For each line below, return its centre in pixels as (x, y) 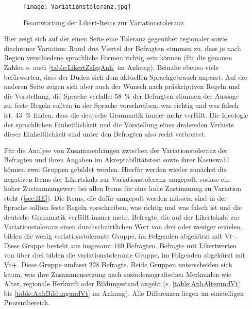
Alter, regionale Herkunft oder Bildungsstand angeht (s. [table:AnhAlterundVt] (122, 283)
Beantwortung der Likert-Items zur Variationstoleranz (104, 22)
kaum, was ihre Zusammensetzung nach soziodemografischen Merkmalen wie (118, 274)
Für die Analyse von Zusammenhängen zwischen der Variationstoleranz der (116, 150)
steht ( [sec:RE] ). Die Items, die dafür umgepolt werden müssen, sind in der (115, 197)
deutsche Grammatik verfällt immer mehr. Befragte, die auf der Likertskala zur (122, 216)
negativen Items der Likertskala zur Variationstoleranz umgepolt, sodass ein (117, 179)
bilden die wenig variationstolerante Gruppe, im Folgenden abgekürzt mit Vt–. (121, 236)
